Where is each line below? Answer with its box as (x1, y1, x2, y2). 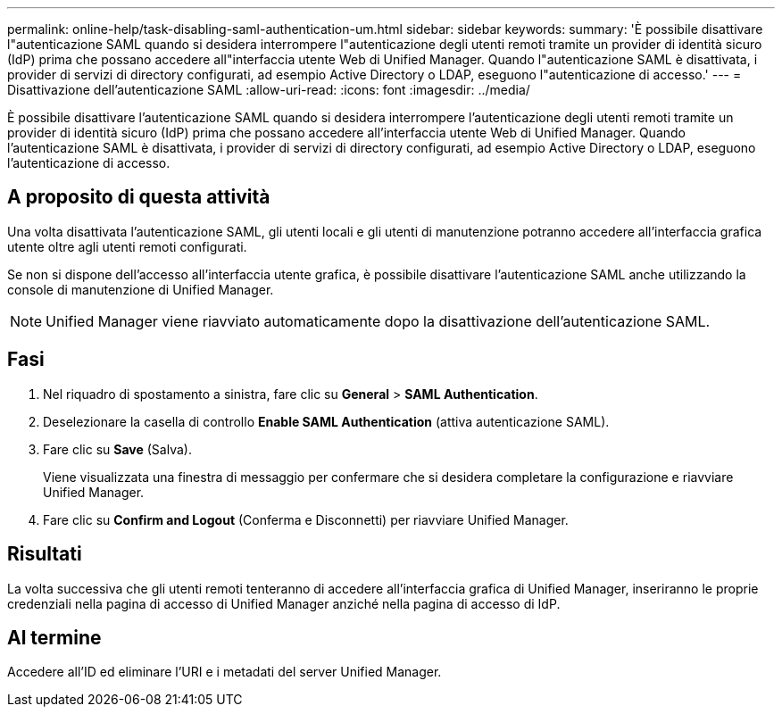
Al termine (7, 626, 102, 649)
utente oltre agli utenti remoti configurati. (7, 238, 247, 254)
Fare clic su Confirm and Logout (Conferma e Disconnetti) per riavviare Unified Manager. (43, 511, 569, 527)
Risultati (7, 543, 82, 566)
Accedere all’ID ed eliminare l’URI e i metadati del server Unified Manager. (7, 664, 442, 680)
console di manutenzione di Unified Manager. (7, 281, 274, 297)
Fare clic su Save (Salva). (43, 441, 192, 457)
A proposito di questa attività (7, 186, 270, 209)
